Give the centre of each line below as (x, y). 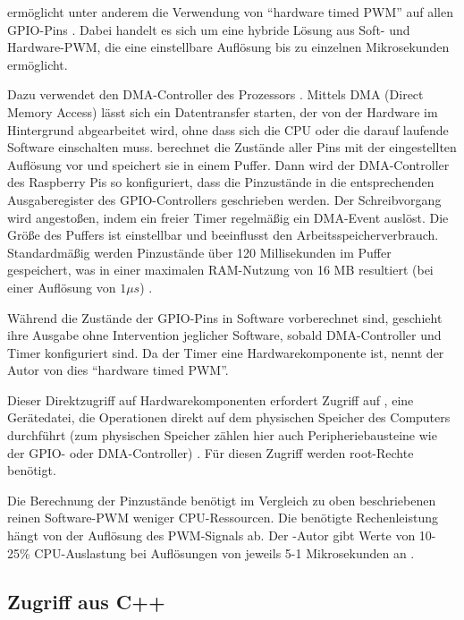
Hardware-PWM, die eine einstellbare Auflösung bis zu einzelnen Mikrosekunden (228, 47)
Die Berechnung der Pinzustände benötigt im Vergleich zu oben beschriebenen (222, 500)
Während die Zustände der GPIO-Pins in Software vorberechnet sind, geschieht (225, 317)
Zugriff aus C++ (86, 601)
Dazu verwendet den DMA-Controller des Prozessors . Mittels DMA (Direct (215, 94)
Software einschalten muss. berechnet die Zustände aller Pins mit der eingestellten (232, 147)
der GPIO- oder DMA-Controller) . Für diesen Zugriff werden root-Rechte (211, 452)
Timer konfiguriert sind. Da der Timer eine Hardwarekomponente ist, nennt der (226, 352)
